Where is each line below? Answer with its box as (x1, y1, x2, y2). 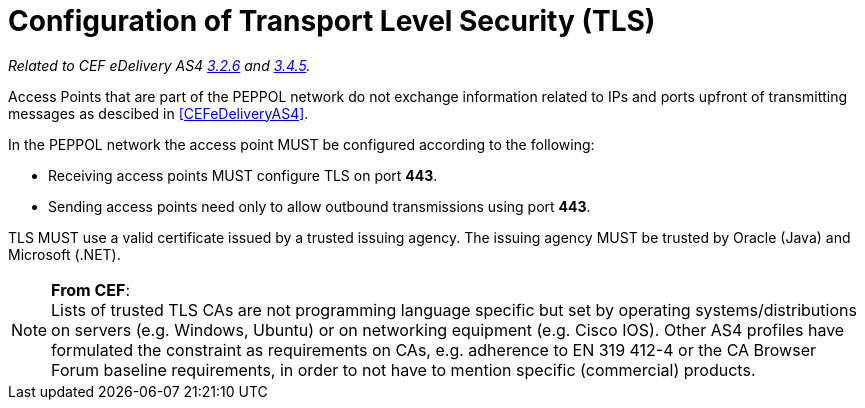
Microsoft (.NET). (8, 245, 121, 263)
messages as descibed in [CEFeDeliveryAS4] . (8, 104, 309, 122)
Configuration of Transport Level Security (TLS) (8, 4, 656, 38)
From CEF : (51, 279, 131, 300)
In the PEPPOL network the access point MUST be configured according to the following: (8, 135, 595, 153)
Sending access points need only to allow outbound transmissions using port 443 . (48, 197, 591, 215)
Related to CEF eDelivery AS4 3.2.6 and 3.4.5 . (8, 56, 311, 74)
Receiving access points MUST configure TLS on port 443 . (48, 166, 438, 184)
